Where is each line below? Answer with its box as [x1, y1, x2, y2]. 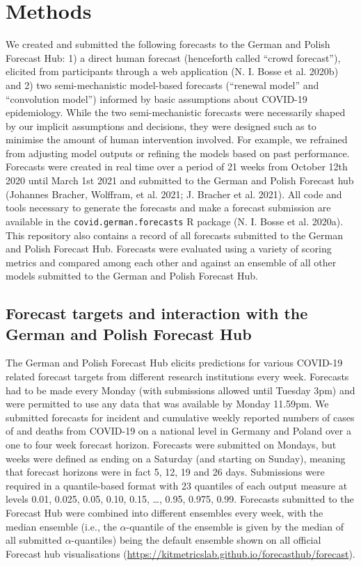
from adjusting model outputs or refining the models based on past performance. [6, 145, 350, 160]
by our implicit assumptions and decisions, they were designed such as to [6, 118, 316, 133]
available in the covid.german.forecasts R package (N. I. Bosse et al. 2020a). [6, 213, 344, 228]
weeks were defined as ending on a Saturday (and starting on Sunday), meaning [6, 451, 346, 465]
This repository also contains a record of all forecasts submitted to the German [6, 227, 344, 242]
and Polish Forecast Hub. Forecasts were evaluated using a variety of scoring [6, 241, 332, 256]
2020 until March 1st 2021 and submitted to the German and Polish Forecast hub [6, 173, 354, 188]
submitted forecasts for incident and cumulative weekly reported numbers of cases [6, 410, 355, 424]
